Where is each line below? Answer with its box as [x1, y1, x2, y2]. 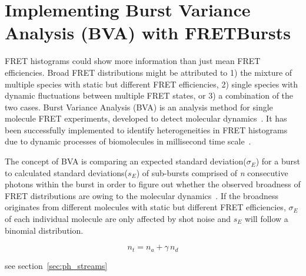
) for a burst [255, 155, 300, 167]
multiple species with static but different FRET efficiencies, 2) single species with [5, 78, 298, 90]
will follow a [244, 213, 288, 225]
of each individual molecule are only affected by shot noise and [5, 213, 231, 225]
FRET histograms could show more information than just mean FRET [5, 55, 261, 67]
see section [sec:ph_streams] [5, 260, 108, 272]
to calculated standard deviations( [5, 166, 128, 179]
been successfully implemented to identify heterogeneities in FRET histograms [5, 123, 288, 136]
